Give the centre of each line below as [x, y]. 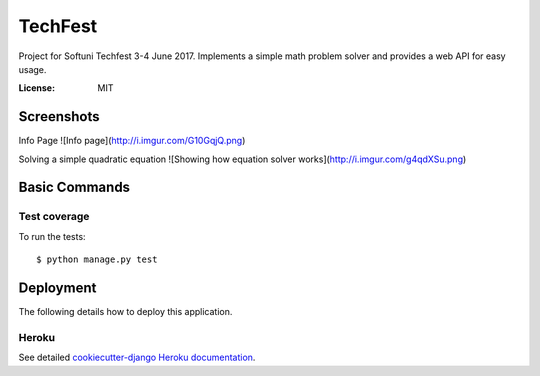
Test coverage [54, 217]
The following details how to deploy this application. [125, 312]
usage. [32, 69]
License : [36, 88]
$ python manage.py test [97, 259]
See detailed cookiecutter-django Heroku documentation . [137, 357]
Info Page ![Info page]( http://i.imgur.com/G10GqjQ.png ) [132, 141]
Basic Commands [74, 187]
